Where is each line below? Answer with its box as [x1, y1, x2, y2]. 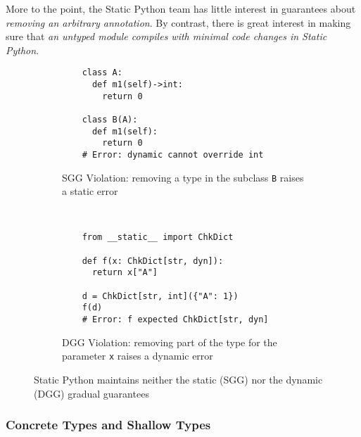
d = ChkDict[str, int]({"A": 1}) [82, 291, 239, 301]
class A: [82, 68, 122, 78]
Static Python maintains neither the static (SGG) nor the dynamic [34, 372, 323, 386]
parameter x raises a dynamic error [62, 348, 213, 363]
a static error [62, 184, 118, 198]
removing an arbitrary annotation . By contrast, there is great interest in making [6, 15, 351, 30]
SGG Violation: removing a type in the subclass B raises [62, 170, 304, 184]
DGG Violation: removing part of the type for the [62, 334, 277, 349]
